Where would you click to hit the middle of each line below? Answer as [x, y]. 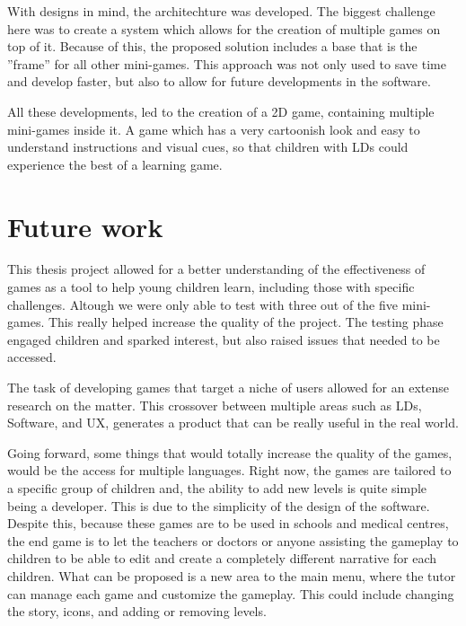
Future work [85, 226]
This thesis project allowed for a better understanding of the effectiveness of [216, 269]
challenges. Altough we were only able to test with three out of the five [202, 304]
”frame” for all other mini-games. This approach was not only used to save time [227, 63]
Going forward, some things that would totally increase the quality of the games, [230, 452]
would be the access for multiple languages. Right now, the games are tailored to [229, 470]
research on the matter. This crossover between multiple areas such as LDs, [215, 405]
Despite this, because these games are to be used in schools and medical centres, [228, 523]
